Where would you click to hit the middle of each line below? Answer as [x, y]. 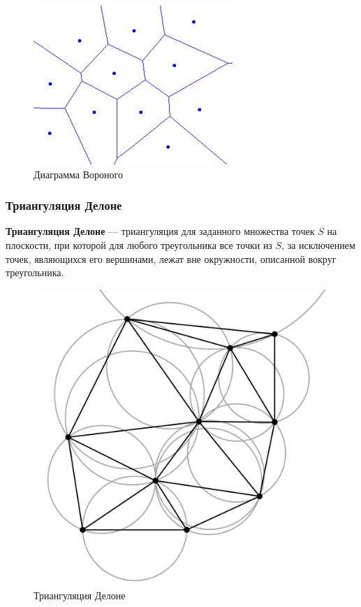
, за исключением [318, 245]
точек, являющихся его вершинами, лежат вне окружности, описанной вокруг [171, 258]
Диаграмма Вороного [78, 174]
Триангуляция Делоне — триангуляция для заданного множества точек [160, 231]
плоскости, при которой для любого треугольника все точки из [139, 245]
